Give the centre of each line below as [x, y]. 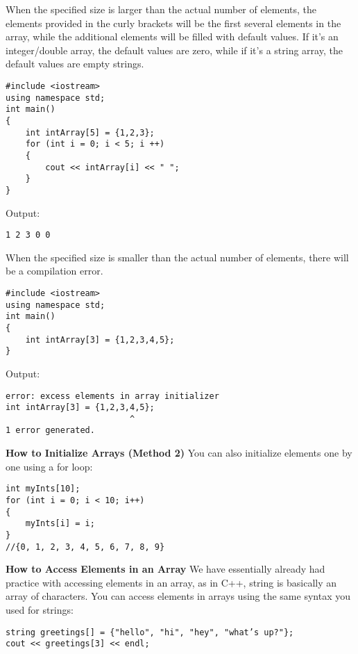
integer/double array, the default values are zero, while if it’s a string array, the [174, 50]
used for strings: [40, 610]
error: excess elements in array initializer [112, 396]
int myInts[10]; [43, 489]
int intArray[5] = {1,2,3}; [90, 132]
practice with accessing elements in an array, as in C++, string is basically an [171, 582]
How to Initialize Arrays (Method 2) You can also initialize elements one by [179, 453]
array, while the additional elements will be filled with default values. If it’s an [172, 36]
